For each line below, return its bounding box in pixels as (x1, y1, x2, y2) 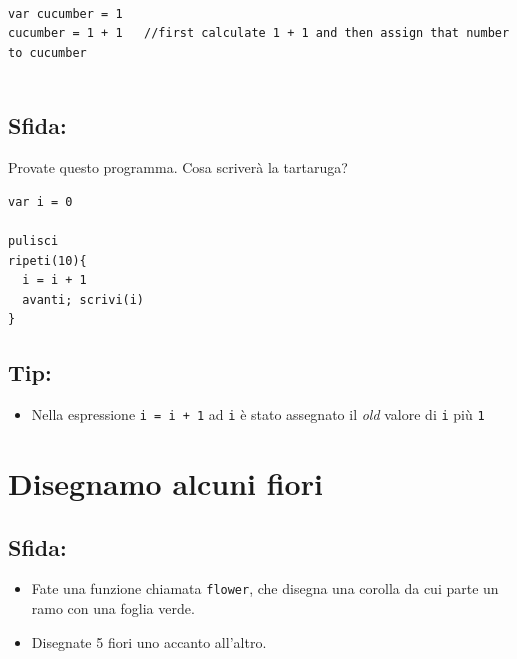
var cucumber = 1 (8, 6, 123, 21)
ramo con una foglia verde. (31, 598, 195, 619)
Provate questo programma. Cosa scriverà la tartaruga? (8, 157, 348, 178)
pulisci (8, 233, 59, 248)
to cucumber (8, 45, 87, 60)
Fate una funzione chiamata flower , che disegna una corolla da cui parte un (31, 578, 499, 599)
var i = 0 (8, 194, 73, 209)
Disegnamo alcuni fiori (8, 462, 323, 503)
